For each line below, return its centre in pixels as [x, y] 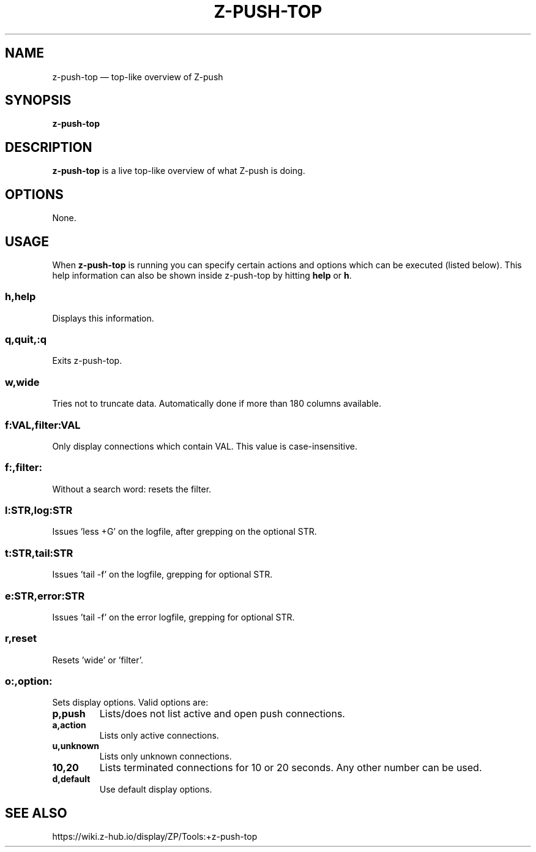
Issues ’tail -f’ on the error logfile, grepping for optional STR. [173, 617]
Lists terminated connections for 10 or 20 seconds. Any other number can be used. [291, 768]
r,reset [21, 639]
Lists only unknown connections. [166, 756]
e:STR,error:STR [45, 596]
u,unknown [76, 746]
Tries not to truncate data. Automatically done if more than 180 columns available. [217, 404]
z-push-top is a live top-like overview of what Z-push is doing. [179, 171]
